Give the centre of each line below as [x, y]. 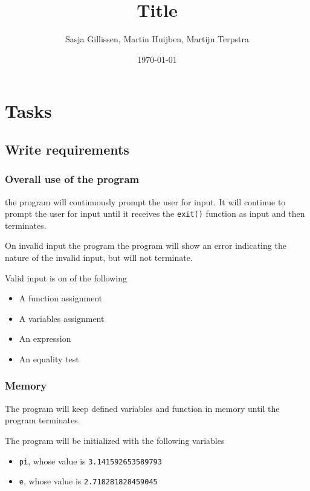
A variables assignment [62, 318]
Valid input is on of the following [66, 278]
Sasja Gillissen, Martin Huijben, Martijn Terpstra [157, 39]
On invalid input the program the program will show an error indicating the [146, 246]
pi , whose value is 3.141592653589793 [90, 461]
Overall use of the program [72, 179]
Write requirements [67, 149]
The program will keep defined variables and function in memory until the [142, 408]
